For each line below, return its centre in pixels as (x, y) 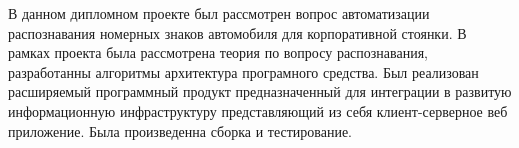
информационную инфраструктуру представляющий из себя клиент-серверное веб (258, 110)
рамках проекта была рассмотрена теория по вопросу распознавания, (218, 52)
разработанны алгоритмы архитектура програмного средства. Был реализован (243, 71)
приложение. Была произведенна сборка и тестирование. (180, 130)
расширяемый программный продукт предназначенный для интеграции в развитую (260, 91)
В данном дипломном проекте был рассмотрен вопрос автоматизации (219, 13)
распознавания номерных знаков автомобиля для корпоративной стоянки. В (237, 32)
